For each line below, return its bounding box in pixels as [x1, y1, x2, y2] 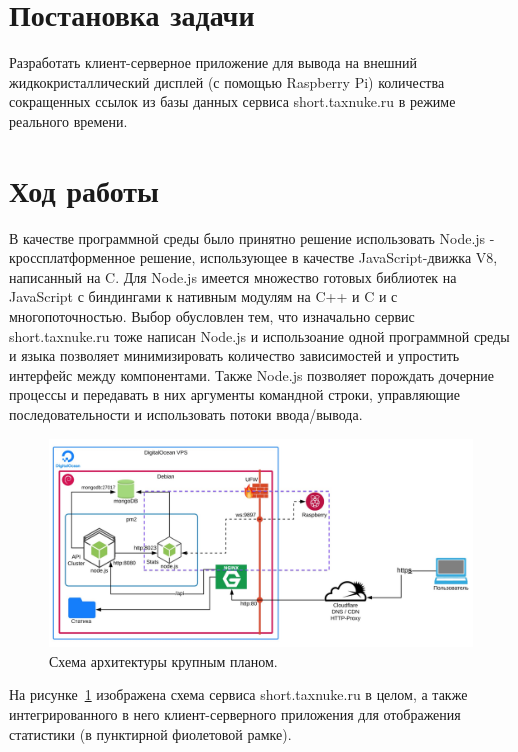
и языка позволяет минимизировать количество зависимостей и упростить [9, 345, 460, 366]
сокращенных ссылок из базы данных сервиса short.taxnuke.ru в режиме [9, 91, 456, 112]
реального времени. [9, 110, 128, 131]
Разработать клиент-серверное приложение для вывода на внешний [9, 52, 418, 73]
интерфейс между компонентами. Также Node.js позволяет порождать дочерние [9, 364, 495, 385]
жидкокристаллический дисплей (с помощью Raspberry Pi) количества [9, 71, 445, 92]
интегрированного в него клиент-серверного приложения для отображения [9, 704, 461, 725]
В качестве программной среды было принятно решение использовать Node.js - [9, 227, 495, 248]
